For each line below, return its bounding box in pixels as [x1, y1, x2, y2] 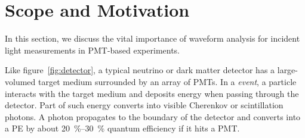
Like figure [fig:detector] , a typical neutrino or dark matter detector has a [5, 64, 275, 76]
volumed [5, 75, 36, 87]
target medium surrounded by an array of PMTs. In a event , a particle [38, 75, 297, 87]
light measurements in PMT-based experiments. [5, 43, 180, 56]
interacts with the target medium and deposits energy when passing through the [5, 87, 299, 99]
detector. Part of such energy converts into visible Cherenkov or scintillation [5, 99, 284, 111]
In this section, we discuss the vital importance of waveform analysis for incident [5, 32, 300, 45]
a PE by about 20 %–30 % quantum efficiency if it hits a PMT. [5, 122, 240, 134]
